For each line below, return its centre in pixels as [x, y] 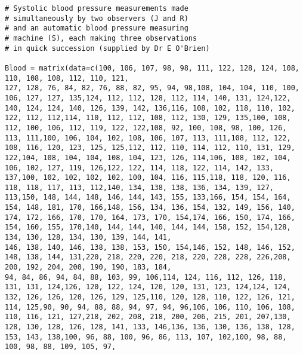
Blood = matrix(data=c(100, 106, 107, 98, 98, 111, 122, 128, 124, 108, [152, 68]
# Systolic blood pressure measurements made [97, 8]
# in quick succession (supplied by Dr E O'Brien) [107, 48]
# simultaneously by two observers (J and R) [97, 18]
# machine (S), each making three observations [101, 38]
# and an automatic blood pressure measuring [97, 28]
